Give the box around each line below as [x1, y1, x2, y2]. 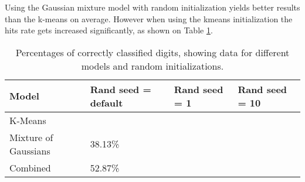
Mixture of [9, 130, 53, 144]
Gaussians [9, 143, 50, 157]
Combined [9, 160, 51, 174]
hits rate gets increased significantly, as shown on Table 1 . [5, 24, 213, 36]
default [90, 95, 123, 109]
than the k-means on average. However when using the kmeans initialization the [5, 12, 293, 25]
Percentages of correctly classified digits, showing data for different [15, 45, 290, 59]
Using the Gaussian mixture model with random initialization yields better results [5, 1, 300, 13]
